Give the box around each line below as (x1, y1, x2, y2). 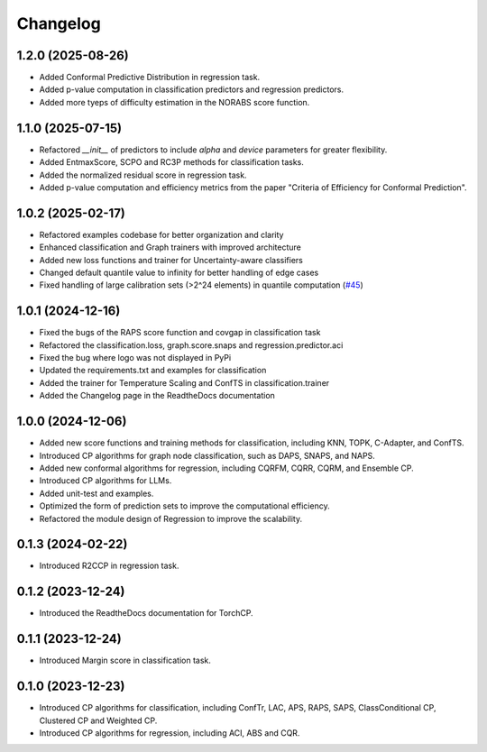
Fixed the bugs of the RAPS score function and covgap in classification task (39, 327, 321, 338)
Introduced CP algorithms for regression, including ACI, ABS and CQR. (39, 727, 300, 738)
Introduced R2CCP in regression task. (39, 560, 179, 572)
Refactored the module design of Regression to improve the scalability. (39, 513, 302, 524)
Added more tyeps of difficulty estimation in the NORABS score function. (39, 96, 310, 107)
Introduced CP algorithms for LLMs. (39, 475, 172, 486)
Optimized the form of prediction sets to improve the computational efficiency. (39, 500, 330, 511)
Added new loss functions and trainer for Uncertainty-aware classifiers (39, 254, 304, 265)
